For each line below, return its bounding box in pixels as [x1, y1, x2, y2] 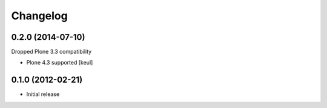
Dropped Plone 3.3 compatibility [11, 48, 92, 56]
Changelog [11, 9, 68, 22]
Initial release [26, 91, 60, 98]
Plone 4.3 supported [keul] [26, 59, 93, 66]
